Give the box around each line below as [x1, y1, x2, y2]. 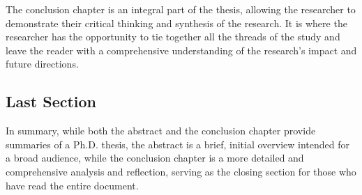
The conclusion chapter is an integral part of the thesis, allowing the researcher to [6, 2, 356, 16]
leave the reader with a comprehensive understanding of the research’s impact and [6, 42, 357, 57]
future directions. [6, 56, 79, 71]
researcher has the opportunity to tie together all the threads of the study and [6, 29, 340, 44]
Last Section [6, 91, 97, 112]
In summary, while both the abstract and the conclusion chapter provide [6, 123, 316, 138]
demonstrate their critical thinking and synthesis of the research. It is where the [6, 15, 347, 30]
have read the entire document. [6, 178, 139, 192]
